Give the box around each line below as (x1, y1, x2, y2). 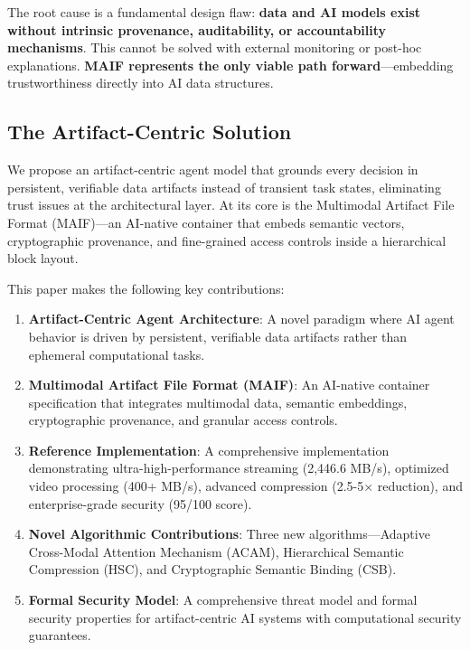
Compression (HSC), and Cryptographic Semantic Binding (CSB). (28, 560, 397, 579)
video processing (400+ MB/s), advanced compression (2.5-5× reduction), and (28, 476, 463, 495)
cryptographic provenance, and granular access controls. (28, 410, 338, 429)
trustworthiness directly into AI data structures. (7, 73, 274, 92)
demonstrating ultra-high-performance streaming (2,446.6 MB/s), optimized (28, 458, 449, 477)
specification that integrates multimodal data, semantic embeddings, (28, 392, 408, 411)
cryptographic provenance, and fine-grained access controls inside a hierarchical (7, 231, 446, 250)
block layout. (7, 249, 79, 268)
